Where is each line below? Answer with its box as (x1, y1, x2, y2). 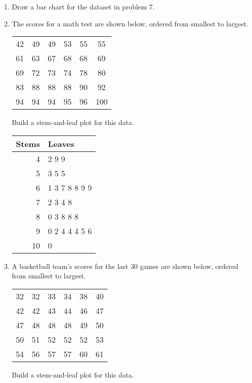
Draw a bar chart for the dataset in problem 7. (11, 1, 155, 11)
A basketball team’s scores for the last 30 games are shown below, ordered (11, 260, 239, 271)
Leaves (48, 137, 75, 149)
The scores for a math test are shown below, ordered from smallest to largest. (11, 18, 249, 28)
